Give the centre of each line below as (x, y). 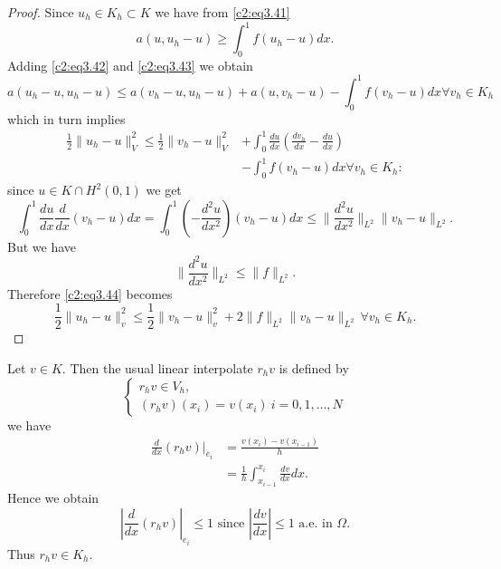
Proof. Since (41, 12)
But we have (42, 246)
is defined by (314, 368)
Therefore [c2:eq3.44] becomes (90, 293)
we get (164, 190)
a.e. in (316, 523)
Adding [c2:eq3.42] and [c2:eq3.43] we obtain (130, 65)
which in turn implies (66, 118)
